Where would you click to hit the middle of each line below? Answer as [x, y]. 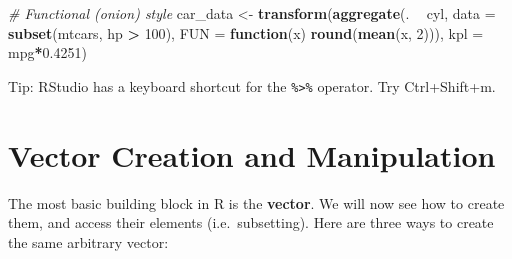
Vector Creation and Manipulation [252, 154]
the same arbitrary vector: [88, 241]
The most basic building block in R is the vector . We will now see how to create [256, 202]
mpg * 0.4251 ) [47, 52]
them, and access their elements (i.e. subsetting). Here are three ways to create [251, 222]
